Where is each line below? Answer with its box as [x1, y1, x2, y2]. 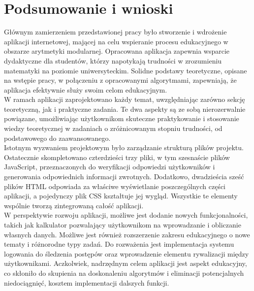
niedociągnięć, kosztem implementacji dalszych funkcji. [4, 277, 169, 288]
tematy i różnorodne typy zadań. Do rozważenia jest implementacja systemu [4, 239, 234, 249]
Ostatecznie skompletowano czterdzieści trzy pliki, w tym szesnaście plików [4, 152, 230, 162]
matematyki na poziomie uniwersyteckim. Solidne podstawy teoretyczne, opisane [4, 65, 247, 75]
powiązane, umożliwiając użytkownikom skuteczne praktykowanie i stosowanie [4, 113, 239, 124]
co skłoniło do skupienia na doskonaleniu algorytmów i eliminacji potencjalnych [4, 267, 244, 278]
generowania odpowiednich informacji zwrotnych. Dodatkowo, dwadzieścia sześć [4, 171, 244, 182]
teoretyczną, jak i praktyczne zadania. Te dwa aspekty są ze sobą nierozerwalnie [4, 103, 246, 114]
